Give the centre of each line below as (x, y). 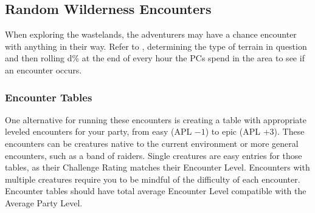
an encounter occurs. (43, 69)
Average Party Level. (44, 202)
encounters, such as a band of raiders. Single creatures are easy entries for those (154, 155)
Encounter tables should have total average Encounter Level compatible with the (156, 191)
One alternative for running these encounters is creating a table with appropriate (156, 119)
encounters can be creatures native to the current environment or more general (152, 143)
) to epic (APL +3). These (255, 131)
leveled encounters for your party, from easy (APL (99, 131)
